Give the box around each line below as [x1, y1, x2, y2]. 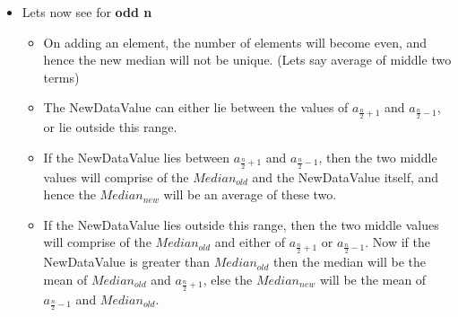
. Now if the [365, 233, 430, 251]
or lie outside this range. [43, 118, 177, 136]
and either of [214, 233, 286, 251]
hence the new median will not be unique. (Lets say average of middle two [43, 50, 452, 69]
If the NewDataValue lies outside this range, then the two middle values [43, 215, 439, 233]
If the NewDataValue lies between [43, 147, 230, 166]
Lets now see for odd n [22, 3, 152, 21]
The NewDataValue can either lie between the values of [43, 98, 349, 117]
